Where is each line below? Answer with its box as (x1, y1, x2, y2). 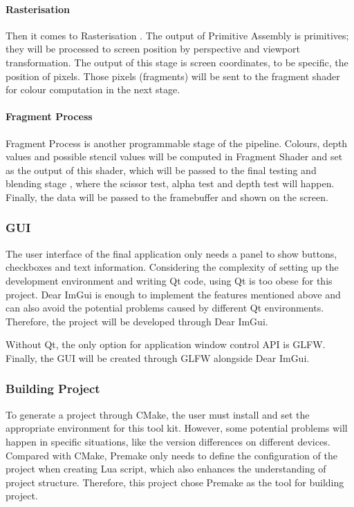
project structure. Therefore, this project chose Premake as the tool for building (6, 475, 344, 489)
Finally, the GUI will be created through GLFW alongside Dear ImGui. (6, 350, 310, 365)
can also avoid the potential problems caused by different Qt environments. (6, 300, 324, 315)
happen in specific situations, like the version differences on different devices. (6, 434, 330, 448)
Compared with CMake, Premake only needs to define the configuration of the (6, 448, 337, 462)
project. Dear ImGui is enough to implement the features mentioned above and (6, 287, 341, 301)
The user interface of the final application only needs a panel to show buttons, (6, 246, 337, 260)
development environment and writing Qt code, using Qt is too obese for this (6, 273, 333, 287)
